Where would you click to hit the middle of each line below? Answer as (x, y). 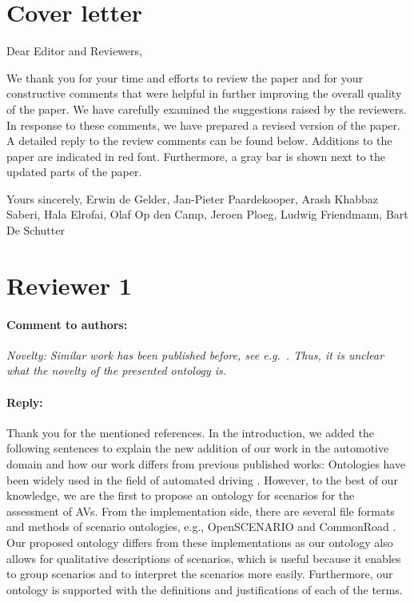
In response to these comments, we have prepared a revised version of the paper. (203, 125)
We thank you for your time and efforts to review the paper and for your (185, 77)
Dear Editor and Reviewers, (74, 51)
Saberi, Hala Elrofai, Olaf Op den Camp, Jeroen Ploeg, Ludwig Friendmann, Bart (207, 214)
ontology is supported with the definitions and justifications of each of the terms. (205, 589)
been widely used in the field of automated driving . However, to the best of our (202, 479)
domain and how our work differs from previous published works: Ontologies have (206, 464)
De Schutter (36, 230)
